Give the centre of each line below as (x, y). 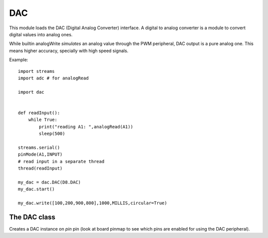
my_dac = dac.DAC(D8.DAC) (50, 182)
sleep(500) (52, 134)
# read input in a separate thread (61, 161)
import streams (36, 71)
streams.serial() (39, 147)
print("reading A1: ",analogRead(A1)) (86, 127)
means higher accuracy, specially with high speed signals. (69, 51)
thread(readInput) (40, 168)
